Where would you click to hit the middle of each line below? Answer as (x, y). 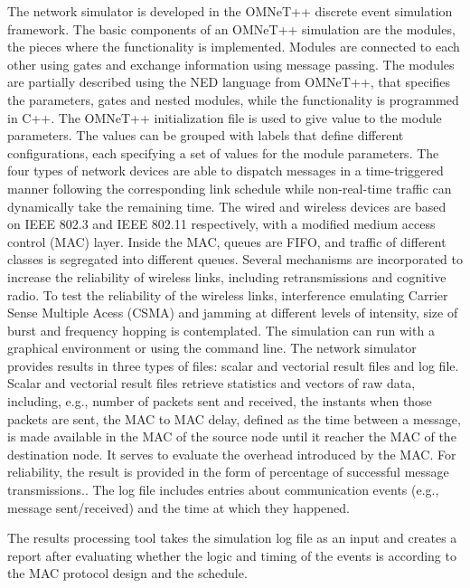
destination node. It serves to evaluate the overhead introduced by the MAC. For (232, 454)
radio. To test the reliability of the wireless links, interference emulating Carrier (228, 294)
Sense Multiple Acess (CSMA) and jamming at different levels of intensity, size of (233, 313)
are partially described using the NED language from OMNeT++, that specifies (229, 82)
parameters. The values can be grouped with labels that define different (206, 135)
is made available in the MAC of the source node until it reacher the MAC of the (232, 436)
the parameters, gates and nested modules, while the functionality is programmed (233, 99)
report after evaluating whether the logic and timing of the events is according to (232, 555)
